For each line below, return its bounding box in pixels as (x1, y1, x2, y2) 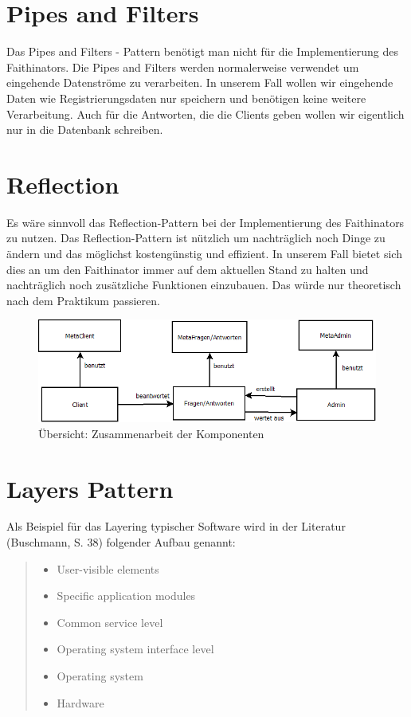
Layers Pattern (6, 472, 174, 504)
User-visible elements (57, 560, 159, 577)
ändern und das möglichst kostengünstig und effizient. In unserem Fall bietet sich (6, 245, 402, 261)
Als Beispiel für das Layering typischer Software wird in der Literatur (6, 518, 346, 535)
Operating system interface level (57, 641, 214, 657)
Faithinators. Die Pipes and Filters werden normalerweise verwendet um (6, 58, 359, 75)
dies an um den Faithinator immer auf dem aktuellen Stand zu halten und (6, 261, 369, 277)
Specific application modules (57, 587, 196, 604)
